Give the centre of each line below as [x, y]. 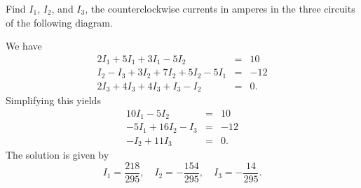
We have [24, 46]
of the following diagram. [59, 22]
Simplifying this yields [53, 100]
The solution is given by [57, 155]
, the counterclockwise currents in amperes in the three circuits [220, 8]
